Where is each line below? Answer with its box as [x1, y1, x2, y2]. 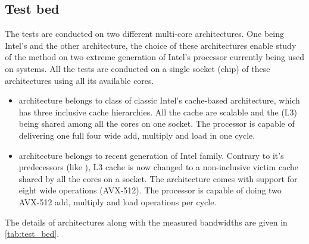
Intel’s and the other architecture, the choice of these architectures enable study [5, 39, 296, 51]
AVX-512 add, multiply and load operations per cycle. [18, 195, 217, 208]
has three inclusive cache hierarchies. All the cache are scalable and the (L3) [18, 105, 298, 118]
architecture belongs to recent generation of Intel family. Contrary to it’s [18, 149, 284, 161]
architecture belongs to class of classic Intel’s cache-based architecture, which [18, 94, 300, 107]
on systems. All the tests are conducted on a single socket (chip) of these [5, 62, 270, 74]
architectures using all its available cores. [5, 74, 154, 86]
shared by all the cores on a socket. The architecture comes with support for [18, 172, 298, 184]
